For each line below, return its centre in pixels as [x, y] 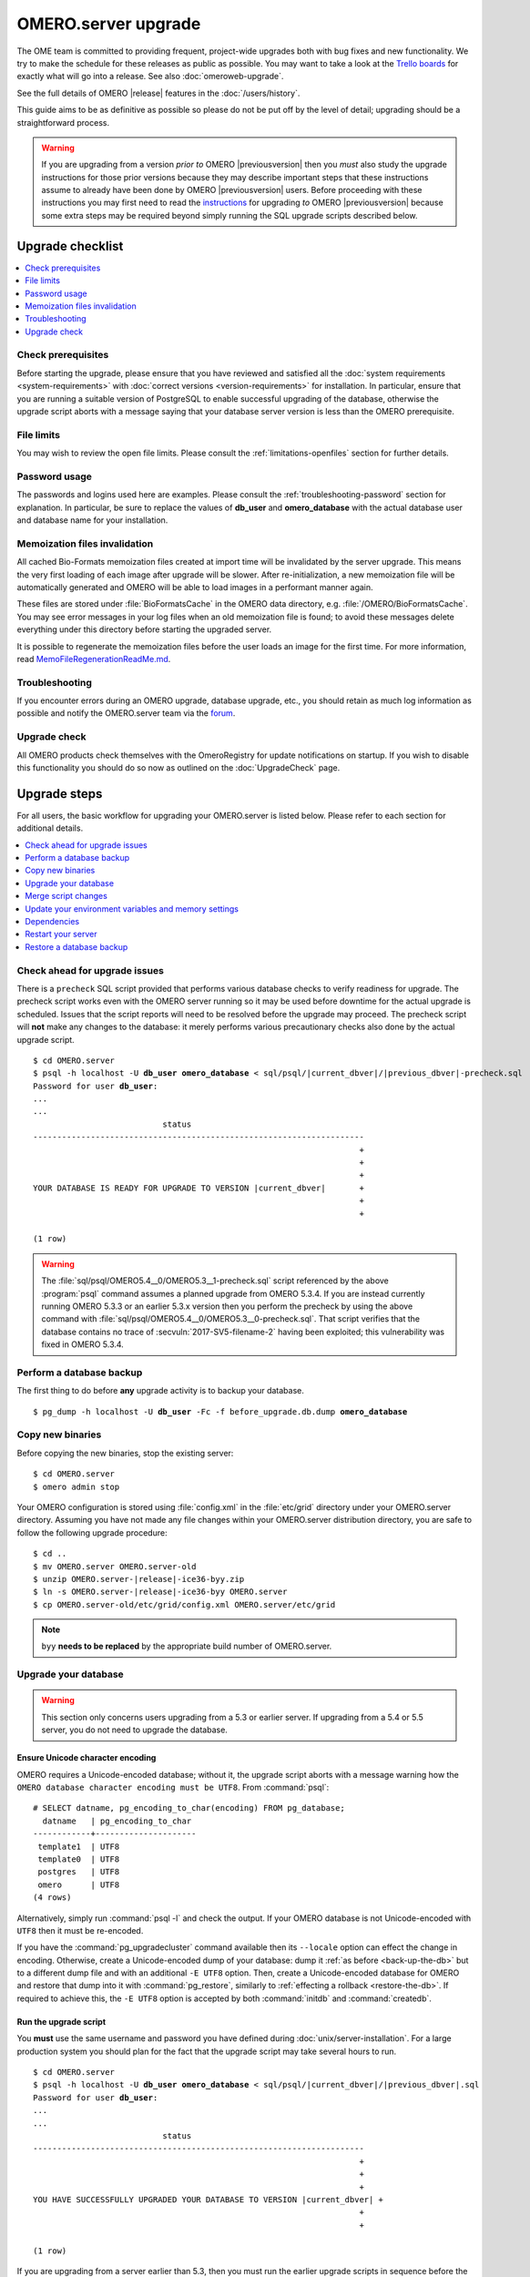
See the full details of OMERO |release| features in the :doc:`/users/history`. [158, 93]
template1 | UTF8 [79, 1846]
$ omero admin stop [76, 1486]
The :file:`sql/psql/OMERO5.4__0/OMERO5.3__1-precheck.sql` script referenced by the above [215, 1281]
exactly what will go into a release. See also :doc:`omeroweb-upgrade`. [150, 77]
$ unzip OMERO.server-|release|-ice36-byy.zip [139, 1579]
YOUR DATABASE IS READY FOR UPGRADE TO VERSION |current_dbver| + [199, 1188]
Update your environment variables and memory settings [132, 909]
